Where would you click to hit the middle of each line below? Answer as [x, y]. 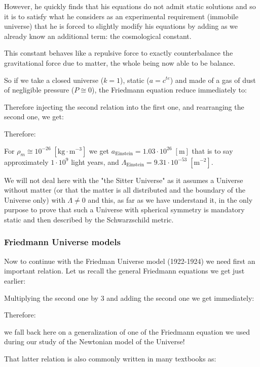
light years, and [95, 162]
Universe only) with [35, 199]
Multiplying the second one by [51, 297]
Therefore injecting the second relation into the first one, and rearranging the [124, 106]
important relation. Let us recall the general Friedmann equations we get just [124, 271]
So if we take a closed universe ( [54, 80]
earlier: [15, 280]
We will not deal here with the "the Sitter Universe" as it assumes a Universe [124, 180]
